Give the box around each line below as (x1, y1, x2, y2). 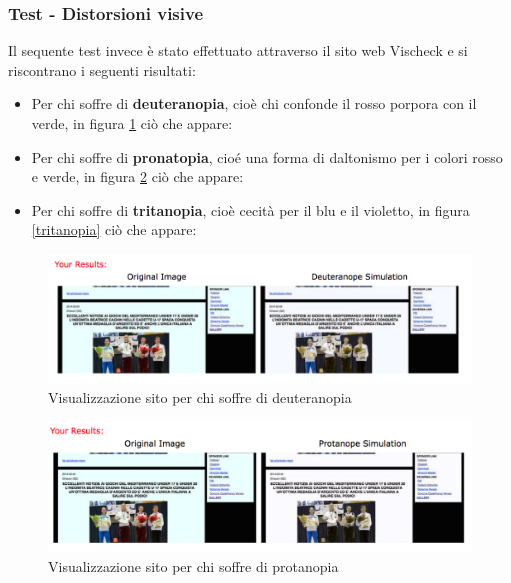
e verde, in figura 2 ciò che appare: (31, 166, 244, 187)
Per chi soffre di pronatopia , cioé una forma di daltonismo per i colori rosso (31, 146, 503, 167)
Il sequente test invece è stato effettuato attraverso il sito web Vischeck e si (8, 40, 468, 61)
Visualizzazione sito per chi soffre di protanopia (48, 556, 339, 577)
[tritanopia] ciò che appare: (31, 219, 197, 240)
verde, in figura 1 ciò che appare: (31, 113, 233, 133)
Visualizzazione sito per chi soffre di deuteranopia (48, 386, 352, 407)
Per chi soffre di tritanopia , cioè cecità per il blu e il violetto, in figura (31, 199, 470, 220)
